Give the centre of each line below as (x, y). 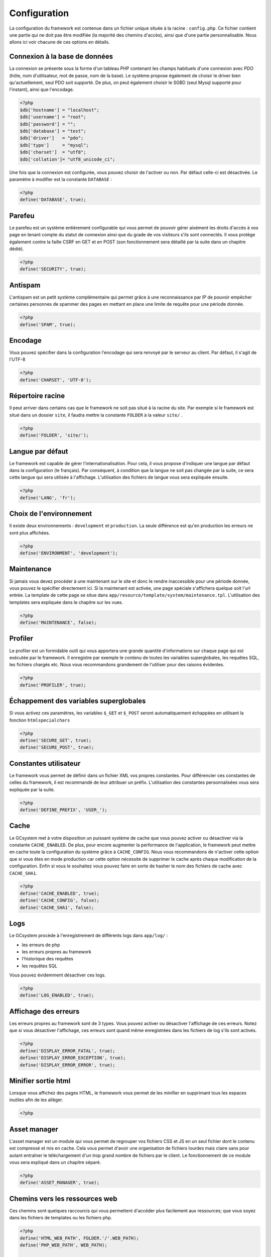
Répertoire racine (37, 396)
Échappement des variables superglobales (78, 701)
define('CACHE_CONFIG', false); (60, 901)
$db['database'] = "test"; (53, 131)
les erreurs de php (41, 945)
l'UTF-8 (17, 360)
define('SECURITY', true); (53, 269)
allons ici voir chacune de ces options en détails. (59, 42)
